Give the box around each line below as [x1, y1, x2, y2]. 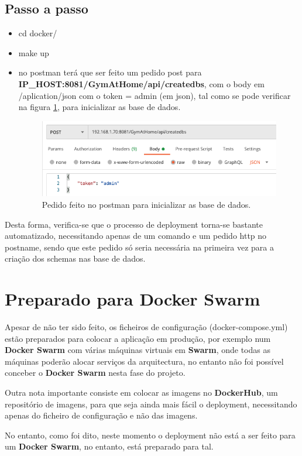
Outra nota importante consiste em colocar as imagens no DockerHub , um [5, 386, 278, 399]
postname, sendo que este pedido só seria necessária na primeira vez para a [5, 241, 274, 253]
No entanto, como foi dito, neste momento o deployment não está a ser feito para [5, 428, 296, 441]
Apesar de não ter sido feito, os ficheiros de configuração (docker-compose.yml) [5, 321, 288, 333]
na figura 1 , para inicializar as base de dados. [18, 101, 181, 113]
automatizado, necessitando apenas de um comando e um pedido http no [5, 229, 267, 242]
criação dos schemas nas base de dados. [5, 252, 146, 265]
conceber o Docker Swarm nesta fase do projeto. [5, 366, 186, 379]
